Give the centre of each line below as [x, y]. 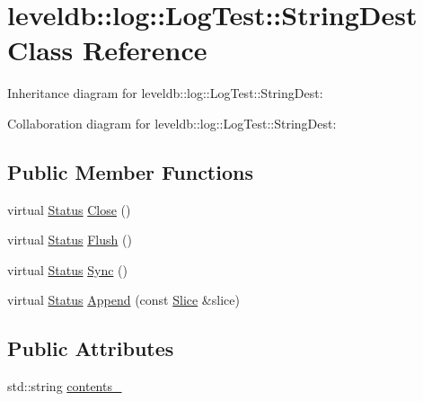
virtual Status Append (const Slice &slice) [123, 300]
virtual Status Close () [69, 209]
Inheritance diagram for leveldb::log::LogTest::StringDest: [165, 93]
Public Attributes [91, 348]
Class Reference [107, 50]
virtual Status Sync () [67, 269]
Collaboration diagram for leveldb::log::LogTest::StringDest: [172, 123]
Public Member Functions [130, 171]
